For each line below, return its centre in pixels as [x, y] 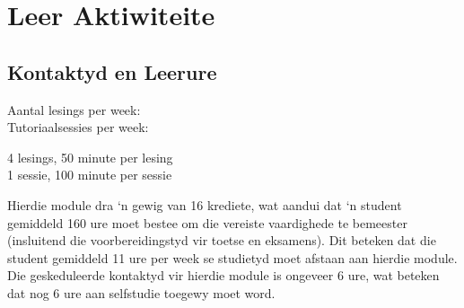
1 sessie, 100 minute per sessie [90, 175]
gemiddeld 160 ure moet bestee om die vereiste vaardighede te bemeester [207, 222]
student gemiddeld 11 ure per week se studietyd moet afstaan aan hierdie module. [232, 257]
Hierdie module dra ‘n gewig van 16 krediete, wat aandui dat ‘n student [205, 204]
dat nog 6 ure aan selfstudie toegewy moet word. [141, 292]
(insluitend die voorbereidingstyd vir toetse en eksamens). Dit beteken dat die [222, 240]
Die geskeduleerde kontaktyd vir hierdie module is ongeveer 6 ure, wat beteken [223, 275]
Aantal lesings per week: [74, 109]
